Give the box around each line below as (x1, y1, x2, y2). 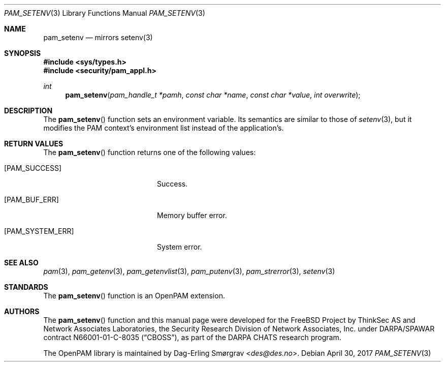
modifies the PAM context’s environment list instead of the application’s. (43, 124, 284, 132)
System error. (157, 242, 202, 251)
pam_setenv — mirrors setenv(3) (43, 33, 153, 42)
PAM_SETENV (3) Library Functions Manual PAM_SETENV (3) (4, 9, 205, 17)
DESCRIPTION (4, 106, 53, 115)
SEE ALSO (4, 258, 39, 267)
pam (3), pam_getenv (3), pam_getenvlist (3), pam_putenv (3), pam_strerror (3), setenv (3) (43, 267, 335, 276)
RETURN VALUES (4, 139, 63, 148)
